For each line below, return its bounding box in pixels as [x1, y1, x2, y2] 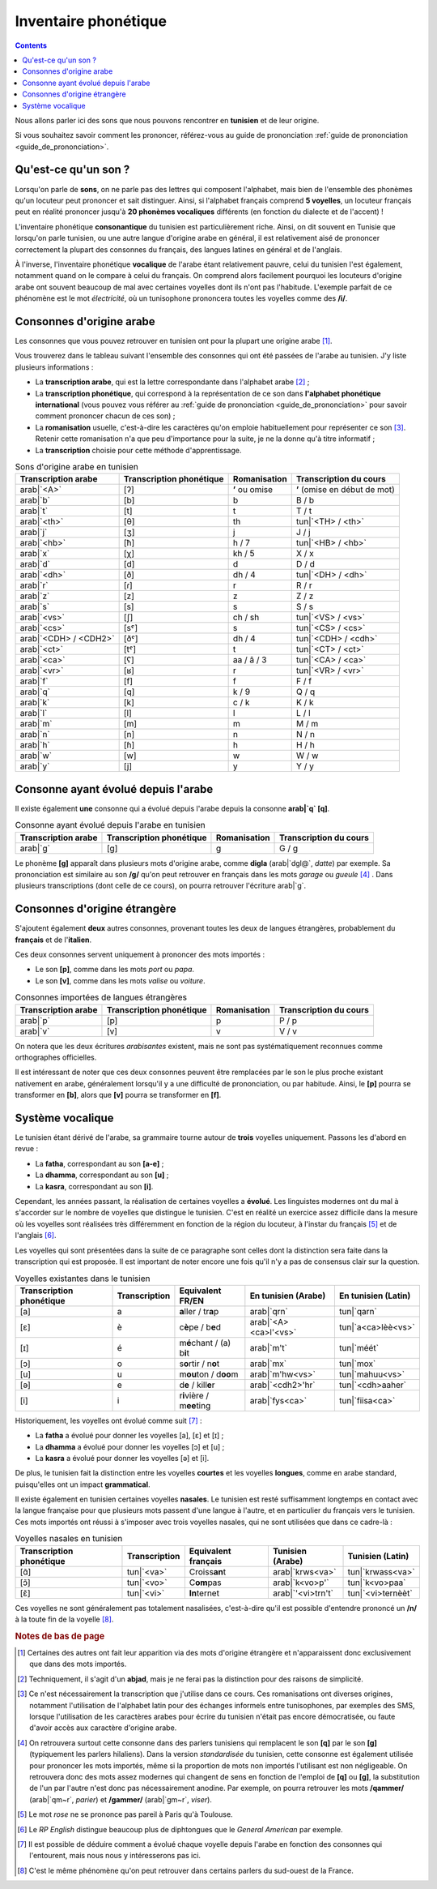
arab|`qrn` [249, 1305, 289, 1317]
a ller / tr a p [179, 1305, 219, 1317]
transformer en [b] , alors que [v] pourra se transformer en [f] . [15, 1090, 222, 1100]
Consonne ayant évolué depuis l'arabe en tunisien [15, 820, 206, 831]
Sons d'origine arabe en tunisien [15, 461, 139, 473]
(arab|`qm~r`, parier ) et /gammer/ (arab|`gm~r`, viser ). [29, 1794, 212, 1804]
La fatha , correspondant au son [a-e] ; [35, 1159, 164, 1168]
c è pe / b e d [179, 1321, 222, 1333]
